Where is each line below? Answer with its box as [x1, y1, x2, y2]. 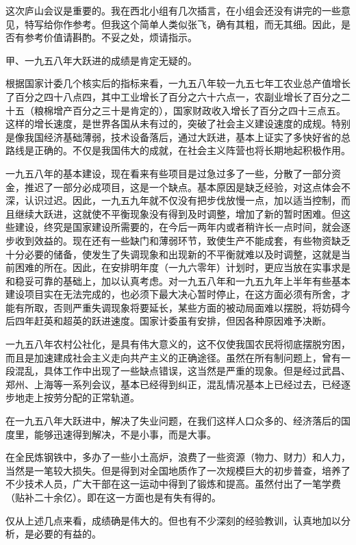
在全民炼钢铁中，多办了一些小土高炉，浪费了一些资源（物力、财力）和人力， [5, 450, 351, 464]
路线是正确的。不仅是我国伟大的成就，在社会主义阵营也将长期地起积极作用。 [5, 143, 351, 157]
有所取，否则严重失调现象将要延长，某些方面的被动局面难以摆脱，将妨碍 [14, 300, 341, 314]
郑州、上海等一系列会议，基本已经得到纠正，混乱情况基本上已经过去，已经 [5, 377, 341, 391]
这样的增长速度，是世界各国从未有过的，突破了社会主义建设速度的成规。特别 [5, 116, 351, 131]
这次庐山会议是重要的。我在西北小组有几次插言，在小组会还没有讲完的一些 [5, 3, 341, 17]
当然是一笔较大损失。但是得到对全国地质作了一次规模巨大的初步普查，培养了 [5, 463, 351, 477]
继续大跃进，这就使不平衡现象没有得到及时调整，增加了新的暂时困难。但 [14, 206, 341, 220]
